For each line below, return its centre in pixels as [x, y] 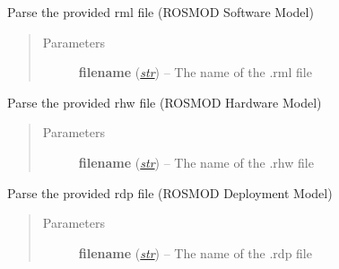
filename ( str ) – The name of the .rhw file [196, 162]
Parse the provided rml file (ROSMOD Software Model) [161, 12]
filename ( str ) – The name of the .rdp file [195, 252]
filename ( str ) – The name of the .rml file [195, 72]
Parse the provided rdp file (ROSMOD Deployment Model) [170, 192]
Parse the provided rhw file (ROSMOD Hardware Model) [165, 102]
